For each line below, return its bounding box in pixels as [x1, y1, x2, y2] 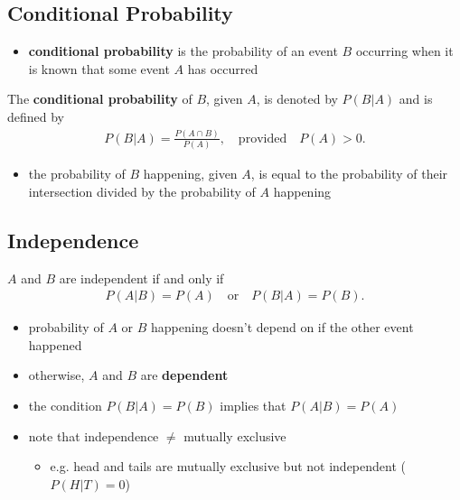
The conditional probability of [7, 89, 192, 108]
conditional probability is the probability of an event [28, 42, 338, 60]
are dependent [140, 366, 229, 384]
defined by [7, 106, 65, 125]
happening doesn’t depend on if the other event [150, 318, 414, 337]
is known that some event [28, 59, 170, 78]
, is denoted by [256, 89, 338, 108]
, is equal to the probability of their [250, 164, 448, 183]
